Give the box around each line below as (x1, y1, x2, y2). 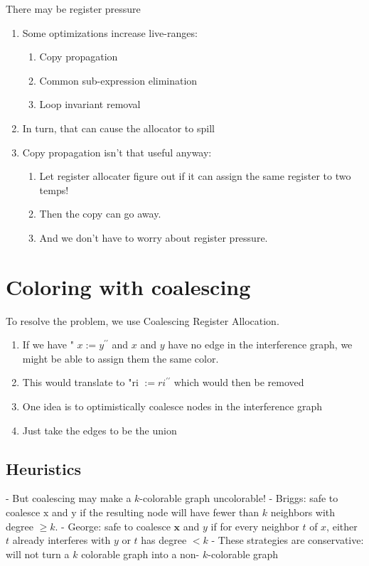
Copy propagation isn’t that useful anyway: (22, 144, 212, 159)
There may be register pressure (6, 1, 141, 16)
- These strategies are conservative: (211, 533, 364, 548)
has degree (141, 533, 187, 548)
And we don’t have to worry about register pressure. (39, 230, 268, 245)
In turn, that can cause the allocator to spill (22, 120, 215, 135)
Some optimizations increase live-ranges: (22, 25, 198, 40)
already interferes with (12, 533, 111, 548)
